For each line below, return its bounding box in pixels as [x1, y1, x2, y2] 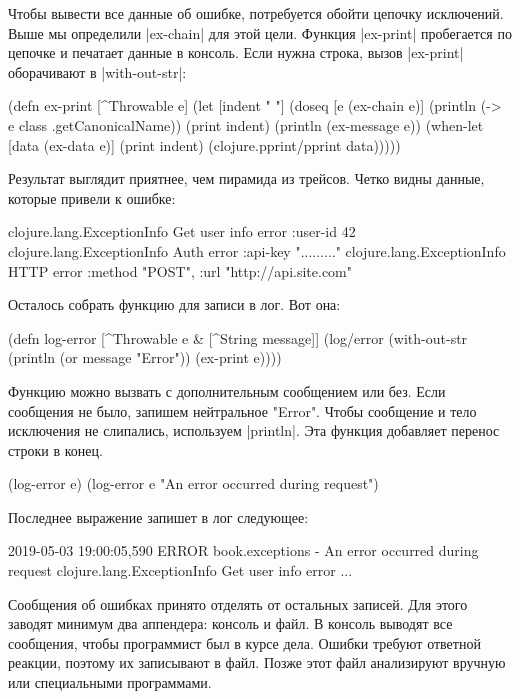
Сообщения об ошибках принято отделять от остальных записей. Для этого [8, 593, 468, 614]
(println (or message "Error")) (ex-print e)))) [8, 347, 282, 368]
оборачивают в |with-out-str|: [8, 61, 187, 82]
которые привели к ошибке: [8, 187, 176, 208]
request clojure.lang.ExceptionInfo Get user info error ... [8, 560, 353, 581]
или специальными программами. [8, 672, 212, 693]
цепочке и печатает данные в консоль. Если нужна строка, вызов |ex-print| [8, 42, 464, 63]
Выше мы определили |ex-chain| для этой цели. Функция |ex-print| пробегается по [8, 22, 512, 43]
